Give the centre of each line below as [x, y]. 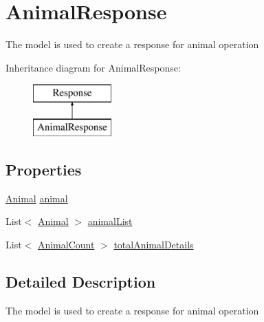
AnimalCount [66, 244]
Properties [44, 169]
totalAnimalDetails [154, 244]
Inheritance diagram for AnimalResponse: [93, 67]
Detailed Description [81, 281]
